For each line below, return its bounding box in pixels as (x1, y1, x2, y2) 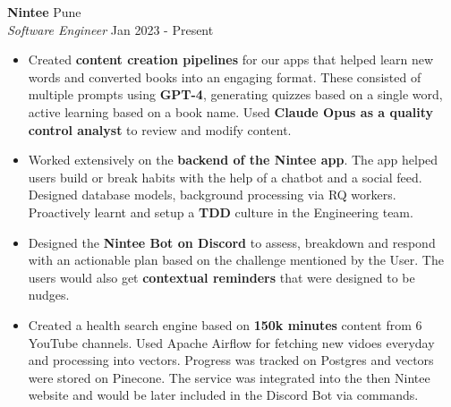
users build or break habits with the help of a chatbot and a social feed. (28, 167, 422, 186)
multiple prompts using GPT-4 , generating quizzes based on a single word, (28, 85, 443, 104)
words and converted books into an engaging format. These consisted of (28, 67, 421, 86)
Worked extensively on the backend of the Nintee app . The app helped (28, 150, 438, 169)
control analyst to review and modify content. (28, 120, 292, 139)
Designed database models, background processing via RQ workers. (28, 185, 396, 204)
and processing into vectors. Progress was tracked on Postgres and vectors (28, 351, 434, 369)
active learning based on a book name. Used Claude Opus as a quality (28, 102, 434, 121)
